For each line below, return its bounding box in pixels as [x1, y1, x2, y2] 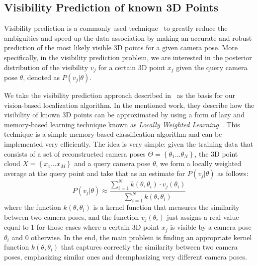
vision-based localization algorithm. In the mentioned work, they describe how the [4, 99, 255, 110]
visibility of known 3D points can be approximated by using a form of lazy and [4, 109, 245, 120]
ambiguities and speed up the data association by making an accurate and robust [4, 32, 252, 43]
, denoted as [23, 72, 60, 83]
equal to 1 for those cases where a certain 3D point [4, 222, 160, 232]
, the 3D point [194, 148, 238, 159]
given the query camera [176, 62, 248, 72]
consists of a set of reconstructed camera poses [4, 148, 146, 159]
